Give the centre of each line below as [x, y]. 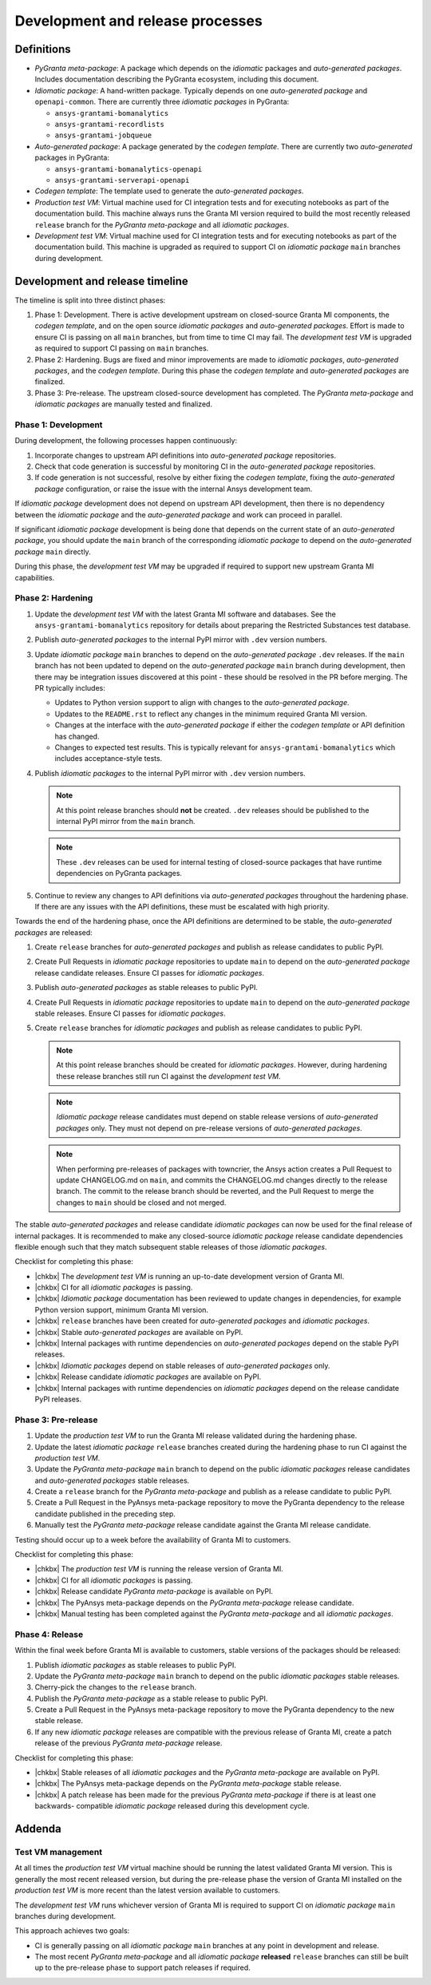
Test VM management [59, 1852]
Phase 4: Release [49, 1634]
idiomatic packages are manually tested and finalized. [124, 404]
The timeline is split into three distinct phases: [90, 300]
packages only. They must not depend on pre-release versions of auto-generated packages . [209, 1128]
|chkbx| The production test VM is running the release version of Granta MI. [159, 1569]
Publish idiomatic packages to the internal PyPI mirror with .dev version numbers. [170, 773]
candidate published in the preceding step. [105, 1514]
